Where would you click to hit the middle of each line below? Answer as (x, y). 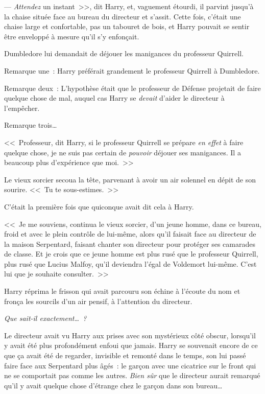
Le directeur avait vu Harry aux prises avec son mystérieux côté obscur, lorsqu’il (130, 335)
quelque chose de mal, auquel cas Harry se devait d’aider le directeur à (114, 98)
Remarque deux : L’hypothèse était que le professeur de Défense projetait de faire (132, 88)
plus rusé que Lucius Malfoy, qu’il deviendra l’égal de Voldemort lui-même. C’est (130, 263)
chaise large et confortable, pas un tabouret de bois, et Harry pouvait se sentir (127, 26)
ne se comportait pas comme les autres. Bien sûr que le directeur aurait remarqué (132, 375)
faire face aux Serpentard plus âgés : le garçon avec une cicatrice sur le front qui (130, 365)
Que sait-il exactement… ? (45, 318)
